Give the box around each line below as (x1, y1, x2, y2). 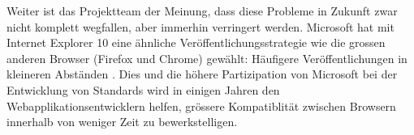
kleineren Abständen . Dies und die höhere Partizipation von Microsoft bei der (6, 65, 398, 82)
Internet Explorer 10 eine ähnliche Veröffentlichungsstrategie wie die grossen (6, 34, 386, 51)
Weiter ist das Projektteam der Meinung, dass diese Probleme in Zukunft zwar (6, 2, 398, 19)
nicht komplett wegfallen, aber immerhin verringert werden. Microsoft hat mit (6, 18, 395, 35)
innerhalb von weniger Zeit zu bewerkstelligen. (6, 113, 238, 130)
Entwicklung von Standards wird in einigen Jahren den (6, 81, 280, 98)
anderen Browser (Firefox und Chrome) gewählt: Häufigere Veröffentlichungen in (6, 49, 408, 66)
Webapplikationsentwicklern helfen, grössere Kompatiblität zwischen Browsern (6, 97, 396, 114)
